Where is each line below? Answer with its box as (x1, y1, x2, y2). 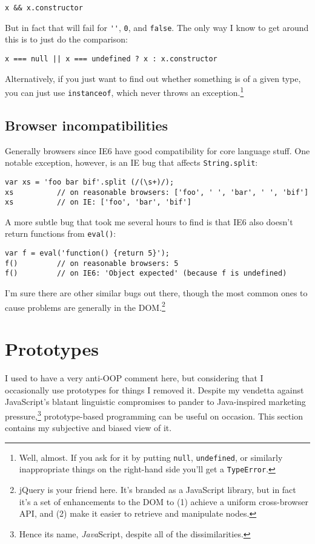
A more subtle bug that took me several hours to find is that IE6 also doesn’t (5, 215, 293, 228)
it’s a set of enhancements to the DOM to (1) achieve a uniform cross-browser (19, 495, 308, 508)
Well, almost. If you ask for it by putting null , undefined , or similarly (19, 450, 283, 463)
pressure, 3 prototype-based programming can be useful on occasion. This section (5, 407, 303, 422)
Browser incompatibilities (5, 115, 168, 134)
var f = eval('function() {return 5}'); (5, 249, 170, 258)
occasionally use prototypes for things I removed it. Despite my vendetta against (5, 383, 304, 396)
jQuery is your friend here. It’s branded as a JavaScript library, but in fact (19, 483, 296, 496)
